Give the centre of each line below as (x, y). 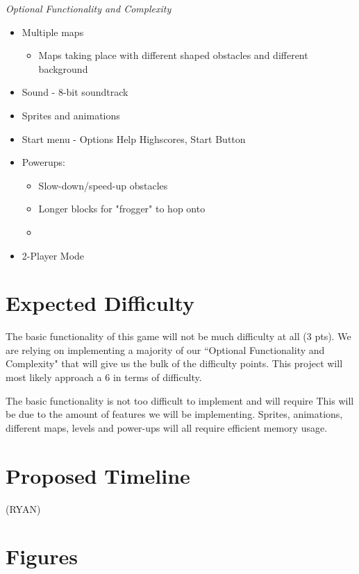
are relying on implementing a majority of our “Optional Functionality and (165, 349)
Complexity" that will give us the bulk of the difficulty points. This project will (174, 363)
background (63, 68)
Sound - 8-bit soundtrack (75, 92)
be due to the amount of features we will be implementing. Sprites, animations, (174, 414)
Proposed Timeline (98, 475)
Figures (42, 556)
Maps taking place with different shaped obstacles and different (173, 55)
